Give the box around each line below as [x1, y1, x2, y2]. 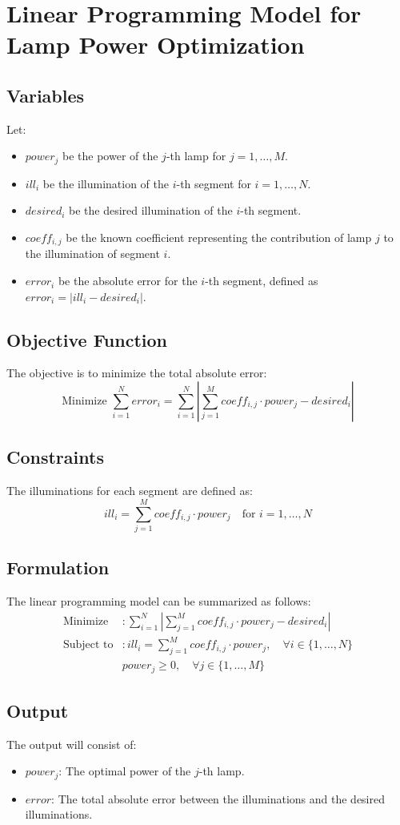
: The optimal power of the [58, 763, 191, 779]
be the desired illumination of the [69, 202, 233, 219]
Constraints [6, 445, 104, 469]
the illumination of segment [25, 245, 160, 262]
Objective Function [6, 327, 168, 352]
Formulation [6, 555, 110, 580]
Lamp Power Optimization [6, 28, 305, 61]
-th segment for [176, 175, 251, 191]
